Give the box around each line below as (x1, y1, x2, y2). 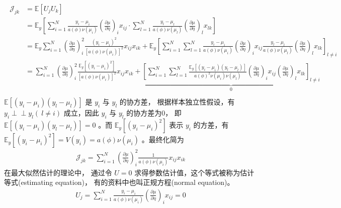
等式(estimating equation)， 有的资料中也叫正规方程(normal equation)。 (4, 177, 234, 187)
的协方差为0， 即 (126, 108, 182, 118)
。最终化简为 (141, 134, 184, 145)
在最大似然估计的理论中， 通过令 (4, 167, 112, 177)
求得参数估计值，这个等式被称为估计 (134, 167, 254, 177)
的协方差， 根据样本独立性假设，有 (119, 96, 235, 107)
